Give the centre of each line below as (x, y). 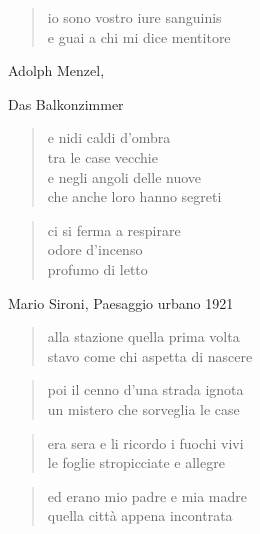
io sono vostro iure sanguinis (134, 17)
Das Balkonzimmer (66, 103)
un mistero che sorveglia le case (143, 408)
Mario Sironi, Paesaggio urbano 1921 (121, 302)
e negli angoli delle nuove (124, 176)
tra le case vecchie (102, 156)
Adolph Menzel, (56, 70)
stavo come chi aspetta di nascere (150, 355)
